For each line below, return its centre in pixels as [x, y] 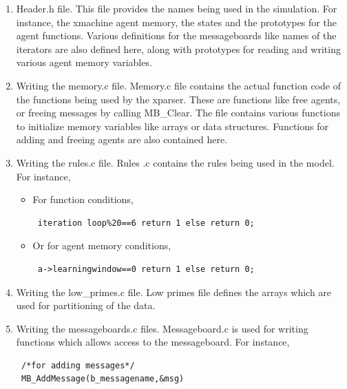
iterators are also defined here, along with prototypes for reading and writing [178, 49]
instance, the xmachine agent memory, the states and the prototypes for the [176, 22]
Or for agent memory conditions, [102, 245]
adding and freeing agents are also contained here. [122, 139]
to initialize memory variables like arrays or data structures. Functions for [172, 126]
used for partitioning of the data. [86, 305]
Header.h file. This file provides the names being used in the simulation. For [177, 8]
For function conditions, [83, 199]
